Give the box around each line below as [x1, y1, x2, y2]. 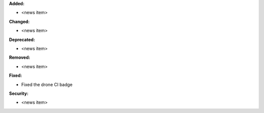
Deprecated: [9, 37, 35, 43]
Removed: [9, 54, 30, 61]
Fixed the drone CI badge [21, 81, 73, 88]
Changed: [9, 19, 30, 24]
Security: [9, 90, 29, 96]
